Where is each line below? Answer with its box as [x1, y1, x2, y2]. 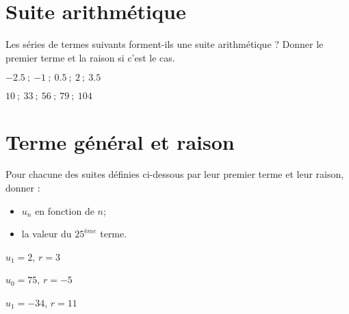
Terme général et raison [5, 127, 235, 155]
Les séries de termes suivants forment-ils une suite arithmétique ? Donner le [5, 37, 324, 51]
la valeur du [21, 226, 72, 241]
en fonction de [35, 203, 94, 218]
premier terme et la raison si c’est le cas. [5, 50, 175, 64]
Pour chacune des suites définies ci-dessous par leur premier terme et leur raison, [5, 167, 344, 181]
